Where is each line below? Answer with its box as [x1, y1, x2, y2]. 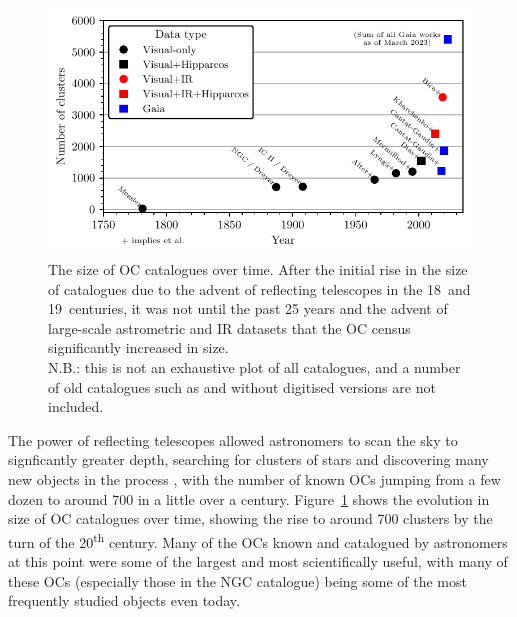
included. [48, 396, 104, 417]
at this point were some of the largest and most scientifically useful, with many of [8, 550, 508, 571]
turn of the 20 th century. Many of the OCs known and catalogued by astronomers [8, 528, 508, 552]
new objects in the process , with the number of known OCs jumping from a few [8, 468, 501, 489]
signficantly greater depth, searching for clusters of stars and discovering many [8, 449, 489, 470]
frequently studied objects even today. [8, 590, 240, 611]
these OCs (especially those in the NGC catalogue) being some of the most [8, 570, 467, 591]
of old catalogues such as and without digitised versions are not [48, 376, 436, 397]
